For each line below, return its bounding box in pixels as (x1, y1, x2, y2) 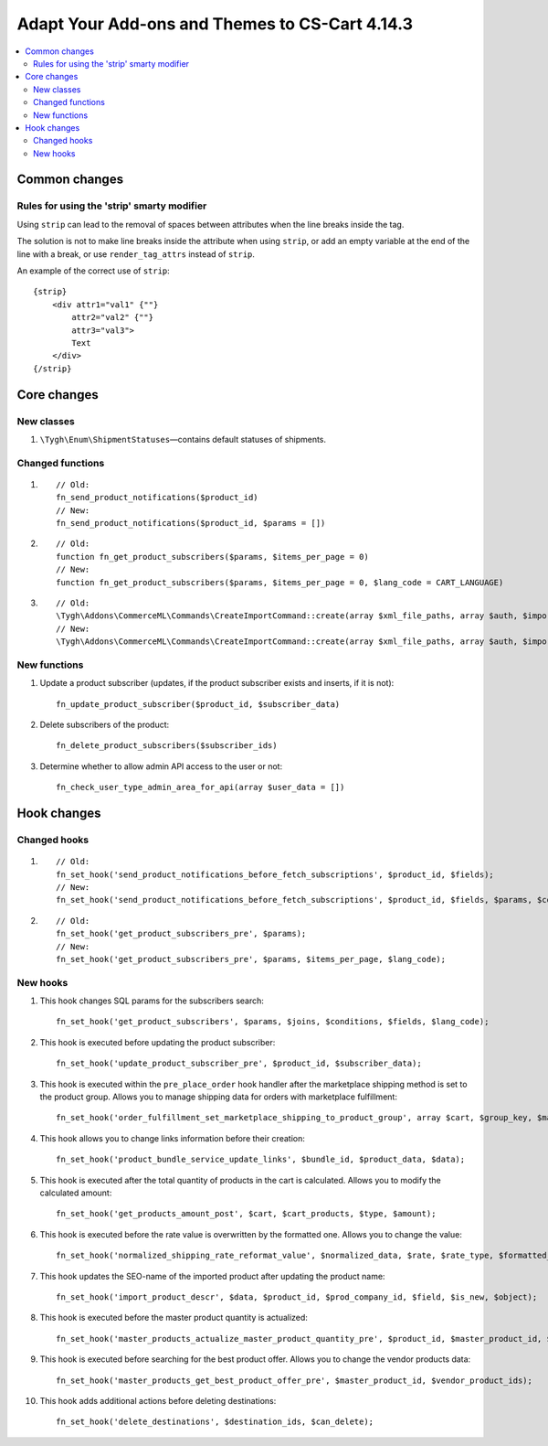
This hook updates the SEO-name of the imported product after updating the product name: (39, 1270, 385, 1281)
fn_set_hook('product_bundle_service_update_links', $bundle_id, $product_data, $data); (56, 1154, 466, 1165)
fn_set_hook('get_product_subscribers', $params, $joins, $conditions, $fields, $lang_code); (56, 1016, 490, 1027)
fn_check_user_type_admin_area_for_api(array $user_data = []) (56, 782, 345, 793)
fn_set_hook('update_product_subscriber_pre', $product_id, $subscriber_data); (56, 1058, 422, 1069)
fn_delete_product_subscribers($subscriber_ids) (56, 741, 278, 751)
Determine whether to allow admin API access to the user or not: (39, 760, 283, 772)
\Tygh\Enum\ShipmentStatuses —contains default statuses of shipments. (39, 434, 327, 445)
